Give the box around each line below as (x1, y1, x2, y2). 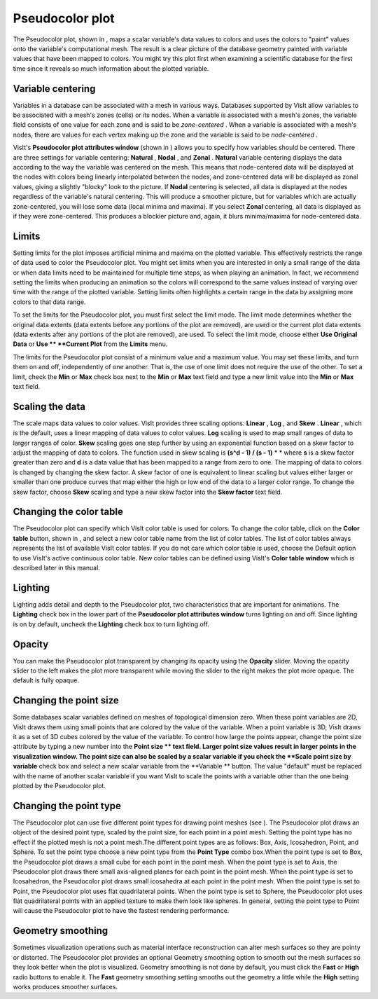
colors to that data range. (13, 298, 86, 306)
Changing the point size (13, 694, 119, 707)
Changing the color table (13, 506, 124, 518)
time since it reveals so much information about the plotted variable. (13, 64, 209, 73)
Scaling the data (13, 400, 85, 413)
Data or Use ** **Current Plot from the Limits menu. (13, 340, 168, 348)
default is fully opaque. (13, 676, 80, 684)
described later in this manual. (13, 564, 101, 572)
